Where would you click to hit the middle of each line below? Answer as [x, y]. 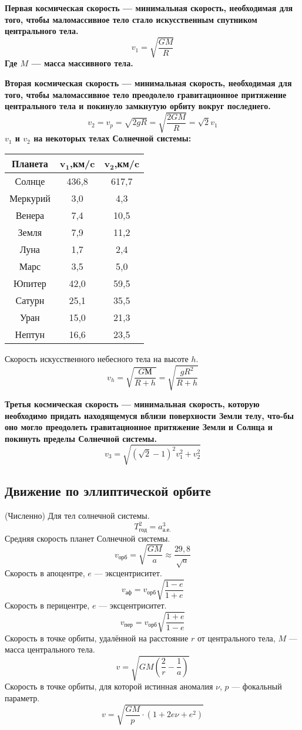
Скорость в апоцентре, [45, 573]
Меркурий [30, 198]
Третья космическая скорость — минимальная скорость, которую [132, 403]
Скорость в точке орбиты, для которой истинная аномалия [109, 686]
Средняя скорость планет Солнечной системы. [88, 538]
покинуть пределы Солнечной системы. [81, 438]
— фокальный [257, 686]
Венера [30, 215]
